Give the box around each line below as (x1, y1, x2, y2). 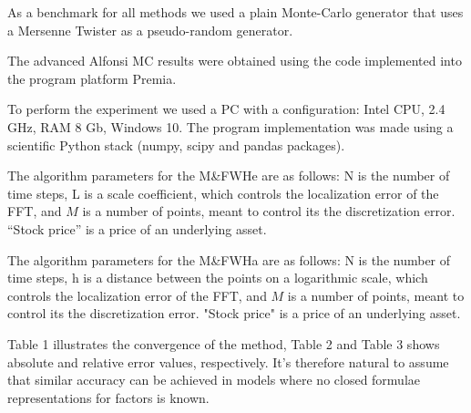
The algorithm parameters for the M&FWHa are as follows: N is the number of (7, 250, 451, 269)
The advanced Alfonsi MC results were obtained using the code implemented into (7, 51, 462, 70)
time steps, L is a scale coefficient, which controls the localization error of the (7, 183, 439, 202)
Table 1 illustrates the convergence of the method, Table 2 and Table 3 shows (7, 334, 440, 353)
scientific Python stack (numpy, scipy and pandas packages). (7, 135, 345, 154)
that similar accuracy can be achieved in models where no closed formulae (7, 370, 421, 389)
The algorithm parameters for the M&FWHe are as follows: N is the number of (7, 166, 450, 185)
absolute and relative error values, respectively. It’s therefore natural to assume (7, 352, 449, 371)
